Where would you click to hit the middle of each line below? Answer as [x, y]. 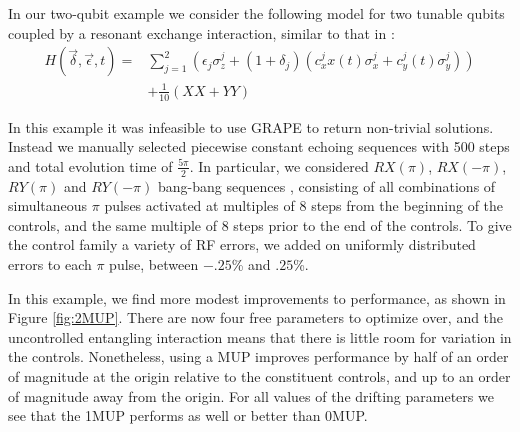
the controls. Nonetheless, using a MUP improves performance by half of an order [258, 356]
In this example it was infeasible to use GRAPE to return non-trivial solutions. [251, 126]
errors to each [50, 263]
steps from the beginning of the [407, 205]
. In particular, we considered [279, 165]
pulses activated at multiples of [199, 205]
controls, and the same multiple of [113, 224]
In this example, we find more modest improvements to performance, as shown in [257, 297]
